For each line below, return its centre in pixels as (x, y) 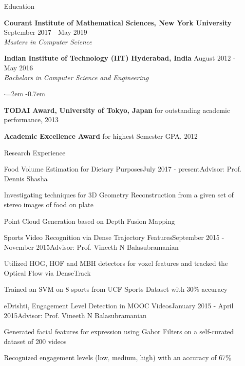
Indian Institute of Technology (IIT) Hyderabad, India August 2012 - (120, 58)
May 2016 (19, 67)
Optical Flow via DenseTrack (47, 272)
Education (19, 6)
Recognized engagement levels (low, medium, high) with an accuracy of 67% (118, 357)
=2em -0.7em (25, 94)
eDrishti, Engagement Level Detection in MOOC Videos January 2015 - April (119, 306)
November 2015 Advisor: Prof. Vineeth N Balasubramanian (91, 247)
